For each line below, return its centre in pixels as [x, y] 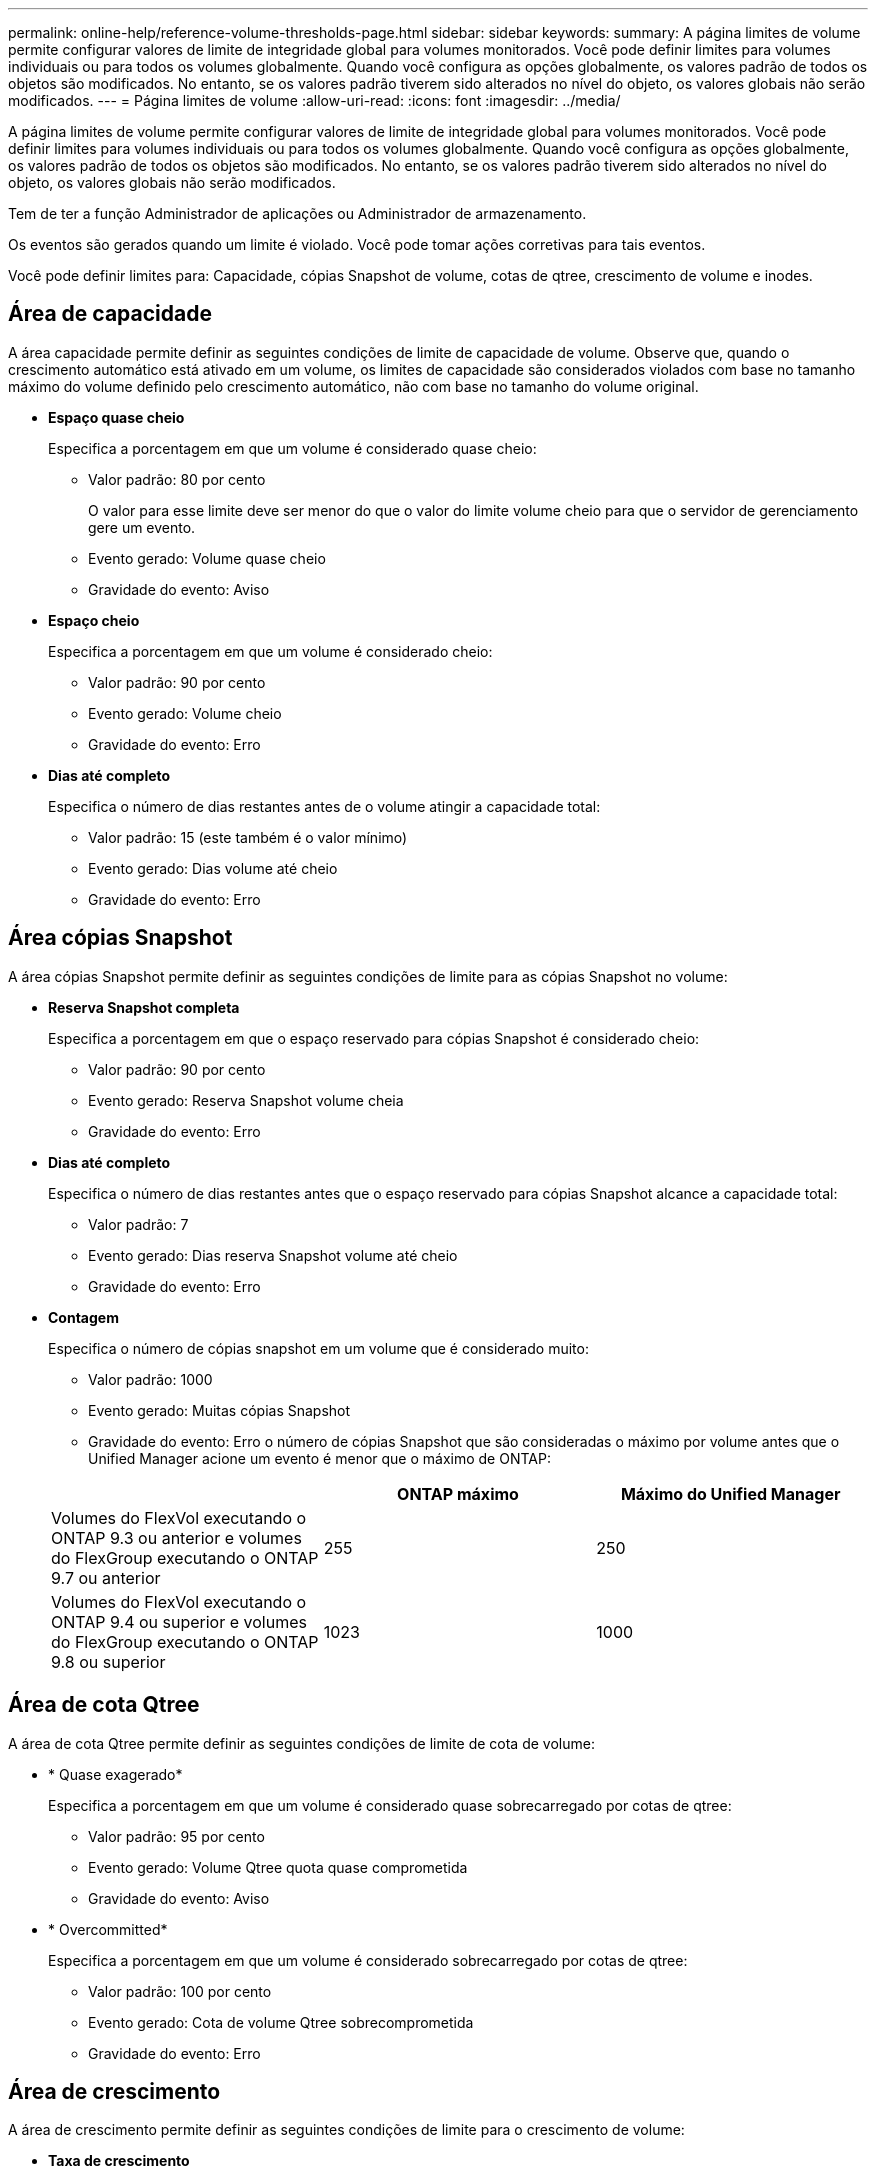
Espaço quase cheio [116, 417]
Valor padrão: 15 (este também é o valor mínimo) [248, 837]
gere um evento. [142, 527]
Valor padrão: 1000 [150, 1379]
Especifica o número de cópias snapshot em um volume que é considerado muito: [318, 1348]
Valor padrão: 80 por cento [177, 479]
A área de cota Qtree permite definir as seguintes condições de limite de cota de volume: [301, 1743]
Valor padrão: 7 [138, 1224]
